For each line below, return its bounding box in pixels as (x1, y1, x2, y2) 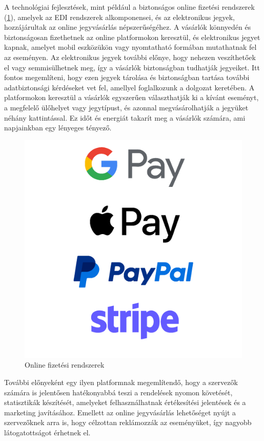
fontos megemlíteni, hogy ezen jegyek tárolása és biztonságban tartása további (4, 72, 250, 83)
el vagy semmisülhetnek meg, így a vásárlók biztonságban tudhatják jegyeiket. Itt (4, 62, 260, 72)
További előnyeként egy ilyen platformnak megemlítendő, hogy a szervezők (4, 376, 238, 387)
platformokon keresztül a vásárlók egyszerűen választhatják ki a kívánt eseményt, (4, 92, 259, 103)
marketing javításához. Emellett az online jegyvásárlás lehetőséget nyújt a (4, 407, 236, 417)
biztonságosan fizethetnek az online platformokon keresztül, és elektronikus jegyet (4, 31, 260, 42)
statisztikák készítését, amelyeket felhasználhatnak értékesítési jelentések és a (4, 397, 246, 408)
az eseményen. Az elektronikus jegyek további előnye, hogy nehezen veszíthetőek (4, 51, 256, 62)
